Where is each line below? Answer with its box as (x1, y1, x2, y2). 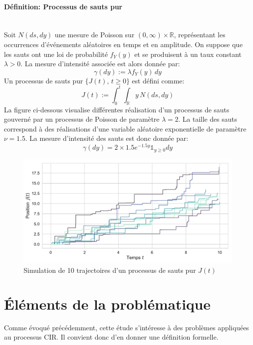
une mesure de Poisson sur (55, 29, 135, 40)
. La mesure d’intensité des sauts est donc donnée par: (25, 133, 189, 143)
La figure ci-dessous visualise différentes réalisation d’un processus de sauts (4, 104, 229, 114)
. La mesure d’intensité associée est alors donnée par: (20, 58, 180, 69)
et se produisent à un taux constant (134, 49, 242, 59)
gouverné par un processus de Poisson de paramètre (4, 114, 160, 124)
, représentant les (174, 29, 225, 40)
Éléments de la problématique (4, 293, 211, 314)
